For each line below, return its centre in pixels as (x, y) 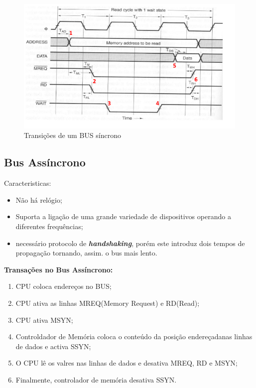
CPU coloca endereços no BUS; (64, 286)
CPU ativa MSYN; (44, 320)
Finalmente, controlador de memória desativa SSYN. (96, 379)
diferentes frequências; (49, 226)
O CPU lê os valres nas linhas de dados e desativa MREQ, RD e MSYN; (127, 363)
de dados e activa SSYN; (53, 346)
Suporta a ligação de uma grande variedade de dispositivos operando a (123, 216)
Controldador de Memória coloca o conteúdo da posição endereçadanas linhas (134, 336)
